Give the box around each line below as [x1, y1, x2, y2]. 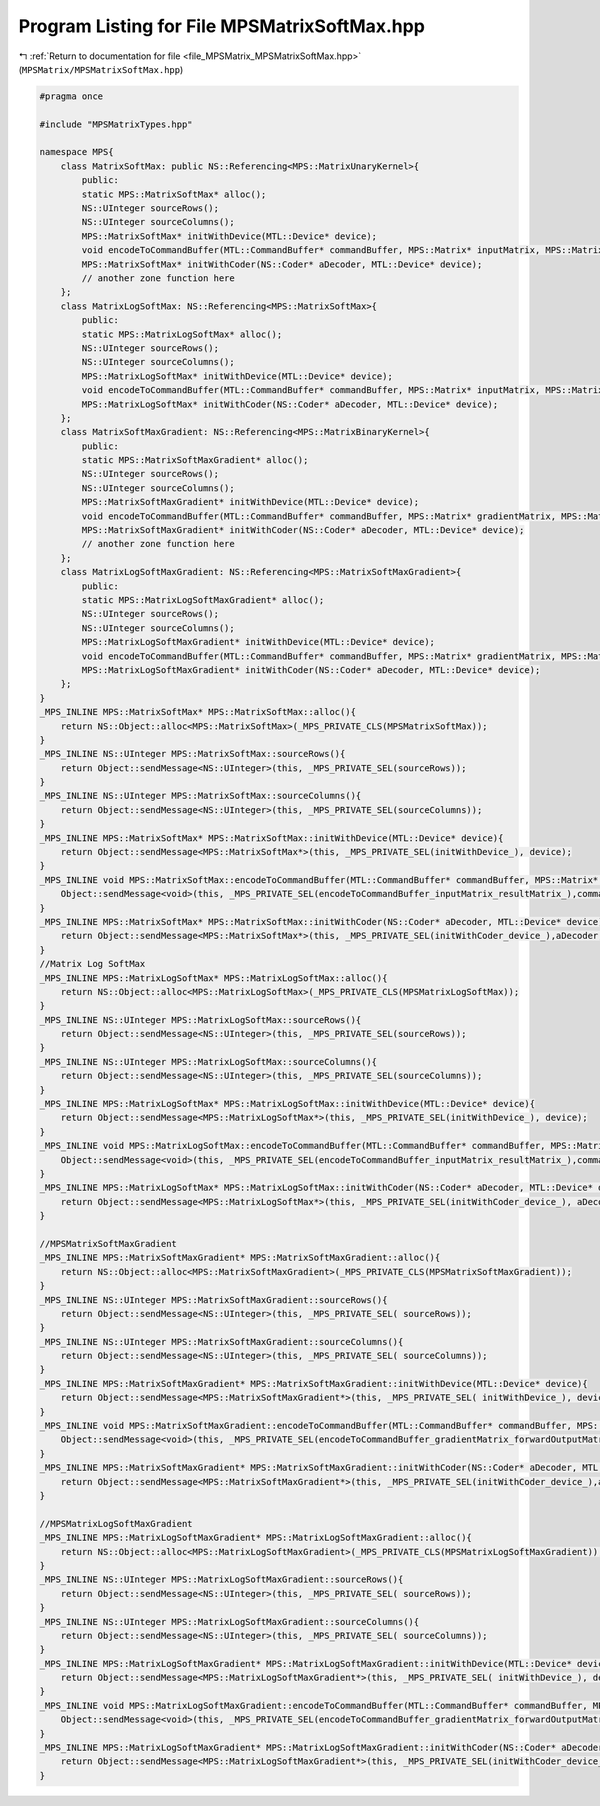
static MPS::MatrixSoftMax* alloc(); [81, 188, 267, 200]
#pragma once [39, 90, 104, 102]
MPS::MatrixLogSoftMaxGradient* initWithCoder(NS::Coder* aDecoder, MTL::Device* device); [81, 664, 541, 675]
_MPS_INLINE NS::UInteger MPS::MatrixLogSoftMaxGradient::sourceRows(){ [39, 1574, 404, 1585]
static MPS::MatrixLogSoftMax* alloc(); [81, 328, 283, 340]
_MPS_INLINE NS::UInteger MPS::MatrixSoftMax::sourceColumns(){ [39, 790, 362, 802]
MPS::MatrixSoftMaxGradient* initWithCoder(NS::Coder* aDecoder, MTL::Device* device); [81, 525, 525, 536]
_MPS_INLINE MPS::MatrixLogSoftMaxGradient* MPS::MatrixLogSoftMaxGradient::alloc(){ [39, 1532, 472, 1544]
